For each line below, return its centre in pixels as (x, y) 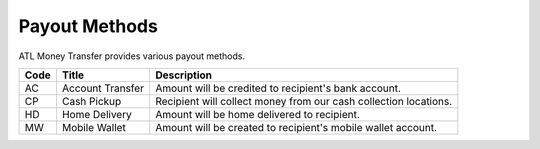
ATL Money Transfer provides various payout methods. (131, 56)
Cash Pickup (91, 101)
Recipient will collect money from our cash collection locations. (304, 101)
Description (184, 75)
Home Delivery (96, 114)
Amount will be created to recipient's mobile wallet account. (296, 127)
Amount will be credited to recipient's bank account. (278, 88)
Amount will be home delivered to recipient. (257, 114)
